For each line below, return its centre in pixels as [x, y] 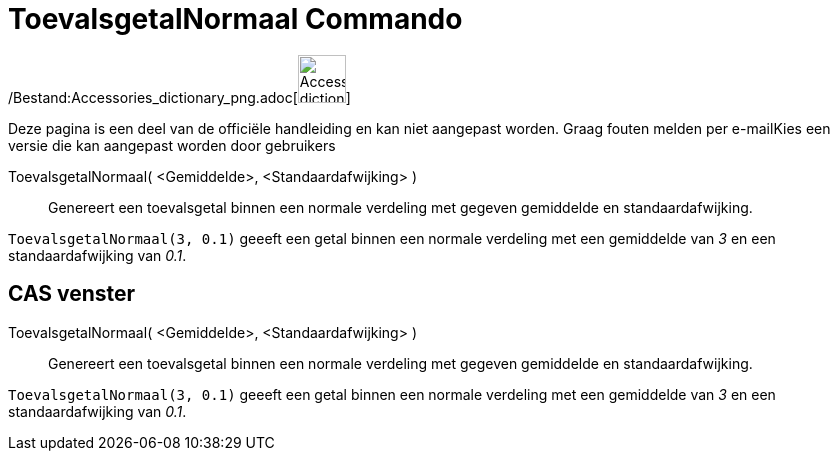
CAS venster [72, 294]
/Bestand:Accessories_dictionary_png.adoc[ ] [179, 97]
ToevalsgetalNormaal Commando [235, 19]
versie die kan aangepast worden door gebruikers [172, 145]
